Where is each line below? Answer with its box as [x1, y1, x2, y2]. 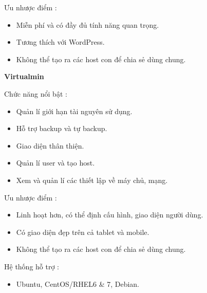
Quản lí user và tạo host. [16, 157, 95, 168]
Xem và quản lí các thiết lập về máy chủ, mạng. [16, 174, 168, 185]
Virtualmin [4, 71, 44, 82]
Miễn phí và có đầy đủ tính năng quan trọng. [16, 19, 159, 30]
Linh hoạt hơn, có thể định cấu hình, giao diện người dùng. [16, 209, 203, 220]
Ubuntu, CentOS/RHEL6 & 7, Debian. [16, 278, 139, 289]
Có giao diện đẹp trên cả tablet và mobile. [16, 226, 149, 237]
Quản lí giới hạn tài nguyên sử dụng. [16, 105, 133, 116]
